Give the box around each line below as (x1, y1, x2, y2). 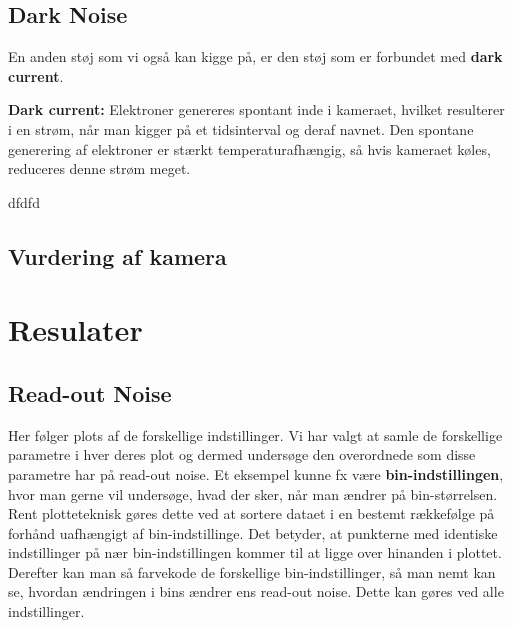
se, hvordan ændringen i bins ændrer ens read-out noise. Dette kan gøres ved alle (8, 581, 504, 602)
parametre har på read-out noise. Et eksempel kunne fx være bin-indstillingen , (8, 463, 504, 484)
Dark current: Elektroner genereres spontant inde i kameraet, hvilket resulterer (8, 99, 505, 120)
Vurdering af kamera (8, 240, 227, 271)
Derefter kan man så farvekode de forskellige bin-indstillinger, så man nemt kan (8, 561, 496, 582)
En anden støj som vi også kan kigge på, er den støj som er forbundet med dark (8, 46, 503, 67)
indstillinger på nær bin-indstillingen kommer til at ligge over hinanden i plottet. (8, 542, 502, 563)
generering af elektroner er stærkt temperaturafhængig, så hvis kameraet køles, (8, 138, 491, 159)
